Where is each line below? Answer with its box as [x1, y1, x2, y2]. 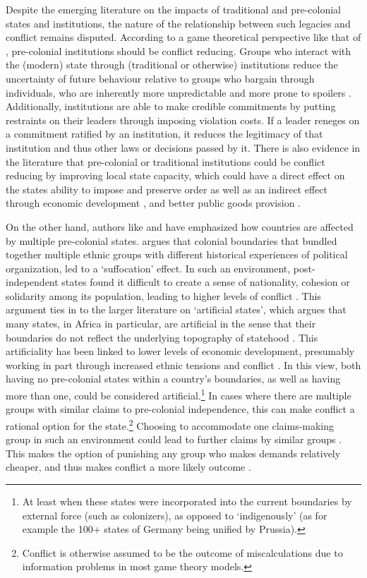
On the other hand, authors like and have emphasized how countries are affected [6, 219, 354, 234]
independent [6, 275, 59, 289]
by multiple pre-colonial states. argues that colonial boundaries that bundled [6, 233, 337, 248]
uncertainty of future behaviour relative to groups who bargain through [6, 71, 315, 85]
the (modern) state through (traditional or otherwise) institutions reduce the [6, 57, 338, 72]
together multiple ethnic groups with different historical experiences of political [6, 247, 348, 262]
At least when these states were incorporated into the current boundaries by [22, 493, 352, 508]
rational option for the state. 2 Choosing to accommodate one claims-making [6, 416, 335, 433]
